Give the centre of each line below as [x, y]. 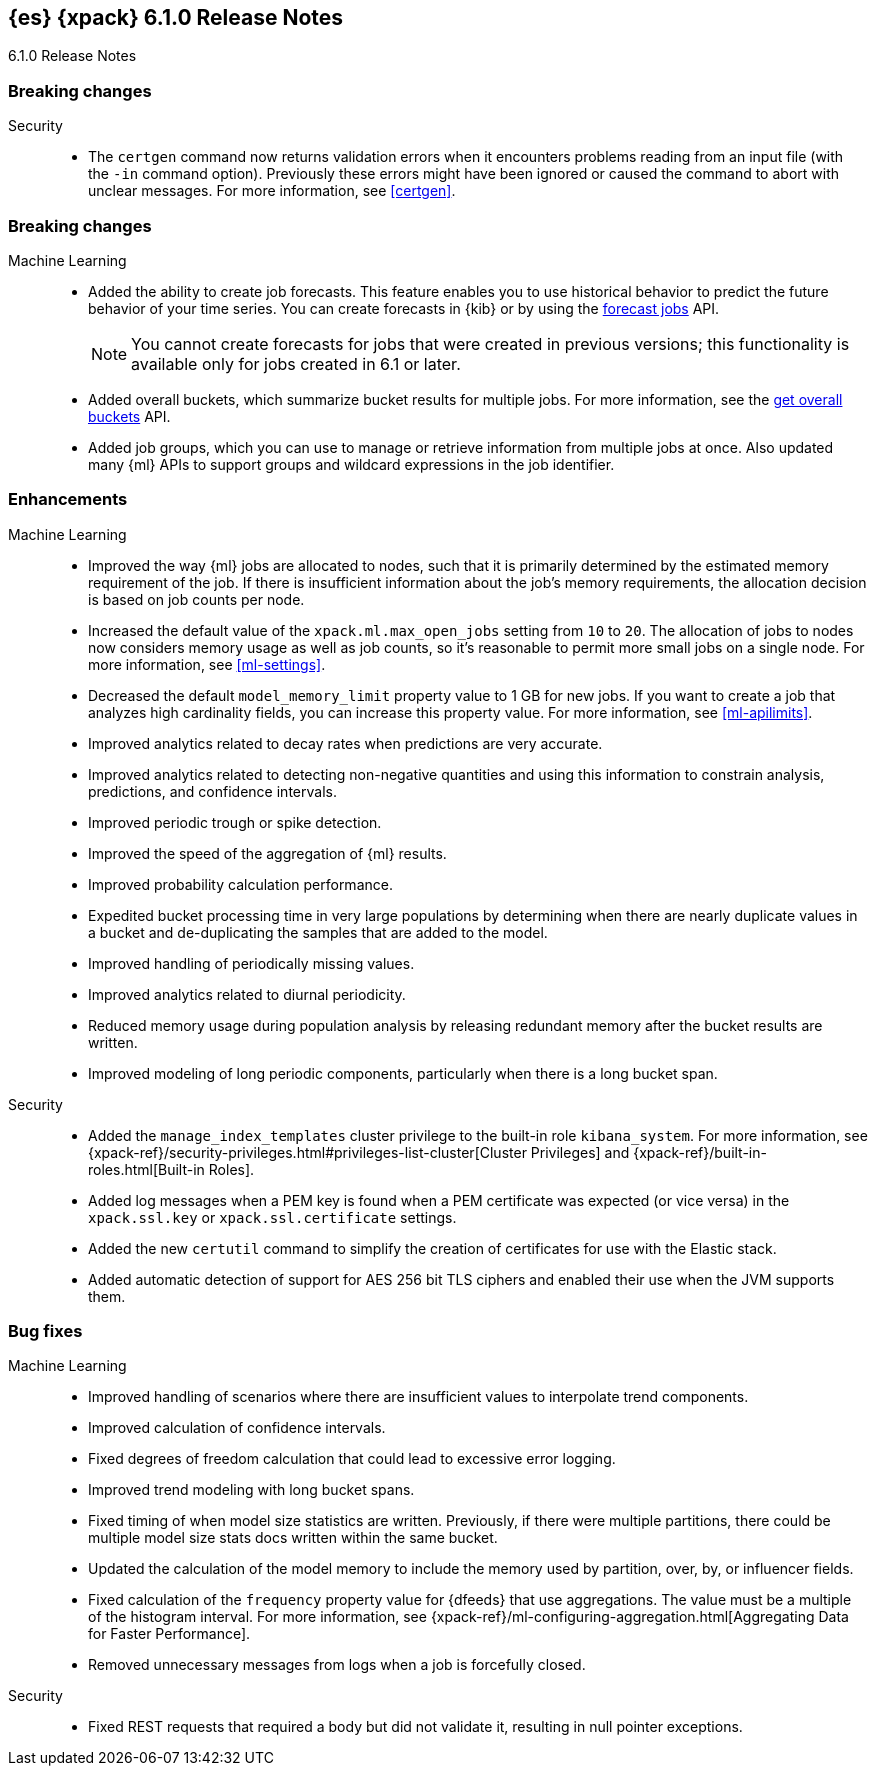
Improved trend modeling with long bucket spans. [251, 1490]
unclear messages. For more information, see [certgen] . [272, 191]
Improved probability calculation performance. [240, 884]
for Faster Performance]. [169, 1634]
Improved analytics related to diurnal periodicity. [247, 994]
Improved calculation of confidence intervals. [237, 1428]
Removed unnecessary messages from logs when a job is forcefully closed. [337, 1665]
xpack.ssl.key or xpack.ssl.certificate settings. [272, 1217]
